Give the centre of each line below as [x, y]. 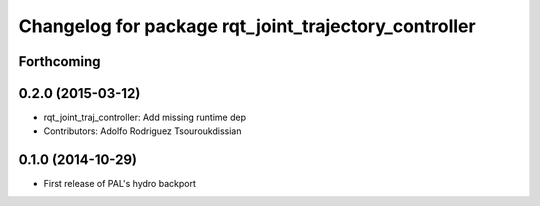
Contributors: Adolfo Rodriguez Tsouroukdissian [142, 131]
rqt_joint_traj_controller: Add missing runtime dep [145, 117]
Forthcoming [59, 61]
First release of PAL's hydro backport [120, 184]
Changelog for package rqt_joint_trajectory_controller [247, 26]
